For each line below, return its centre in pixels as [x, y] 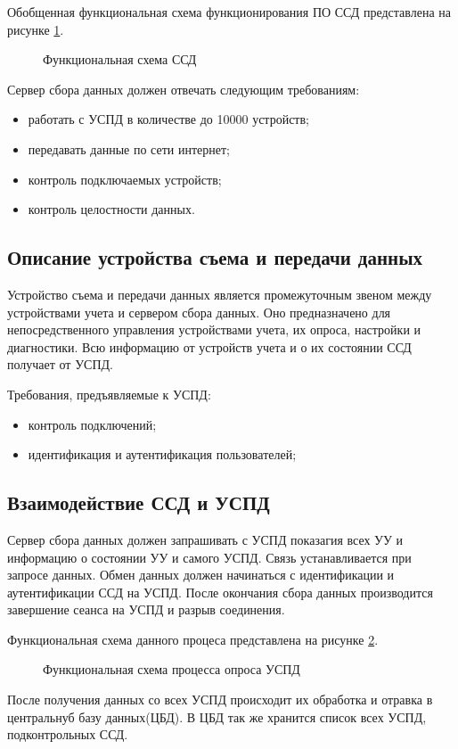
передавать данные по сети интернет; [129, 148]
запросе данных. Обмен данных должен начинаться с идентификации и [201, 575]
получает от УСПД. [60, 364]
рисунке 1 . [36, 29]
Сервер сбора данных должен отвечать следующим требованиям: [184, 89]
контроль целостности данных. [111, 209]
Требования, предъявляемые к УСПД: [109, 394]
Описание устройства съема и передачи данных [215, 257]
